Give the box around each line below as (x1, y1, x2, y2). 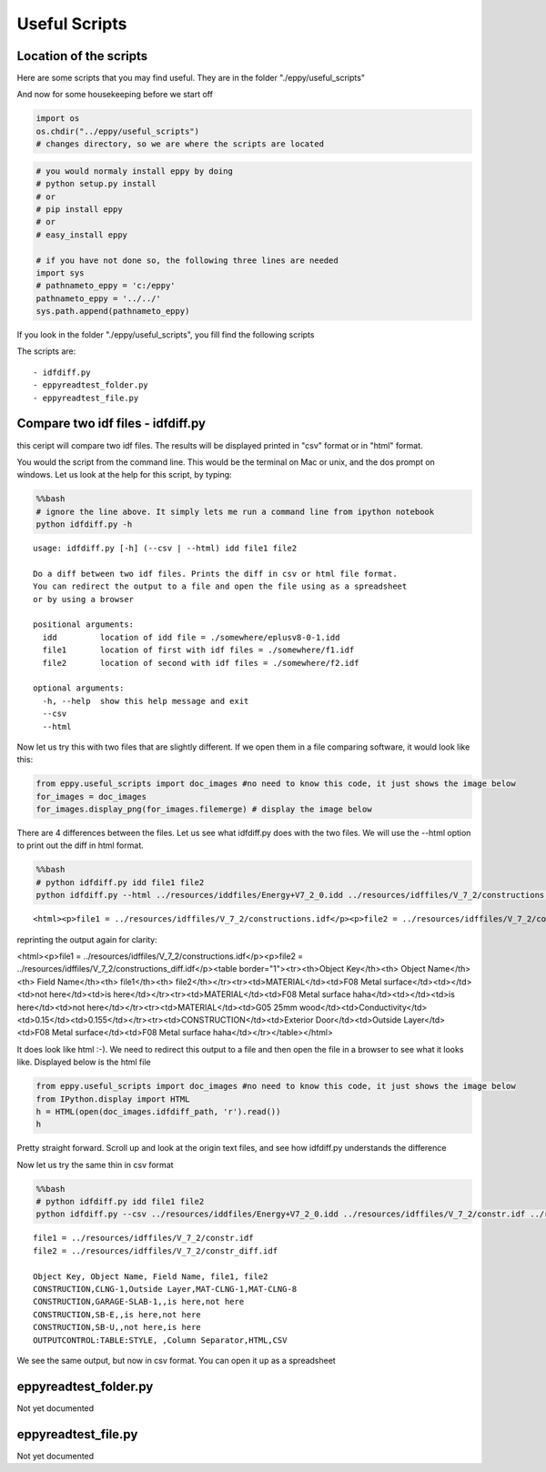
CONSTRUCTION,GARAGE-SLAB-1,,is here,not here (33, 1296, 245, 1307)
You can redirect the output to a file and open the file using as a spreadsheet (33, 581, 408, 591)
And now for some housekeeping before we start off (16, 89, 214, 100)
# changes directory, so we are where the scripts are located (35, 139, 325, 149)
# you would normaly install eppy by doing (35, 166, 234, 176)
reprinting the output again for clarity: (16, 933, 158, 945)
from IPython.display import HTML (35, 1094, 190, 1104)
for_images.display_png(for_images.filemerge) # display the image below (35, 804, 372, 814)
